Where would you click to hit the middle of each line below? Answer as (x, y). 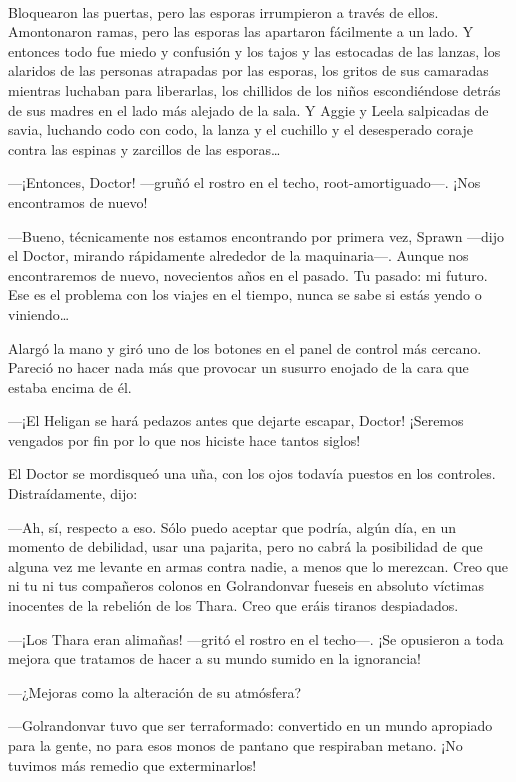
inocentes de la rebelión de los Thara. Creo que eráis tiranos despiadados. (233, 605)
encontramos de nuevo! (78, 201)
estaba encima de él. (70, 386)
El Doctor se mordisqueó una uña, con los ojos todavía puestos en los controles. (252, 473)
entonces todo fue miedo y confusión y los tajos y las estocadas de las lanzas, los (254, 50)
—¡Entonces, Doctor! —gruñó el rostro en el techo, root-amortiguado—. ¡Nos (244, 182)
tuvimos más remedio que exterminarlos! (132, 764)
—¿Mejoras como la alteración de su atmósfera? (155, 691)
